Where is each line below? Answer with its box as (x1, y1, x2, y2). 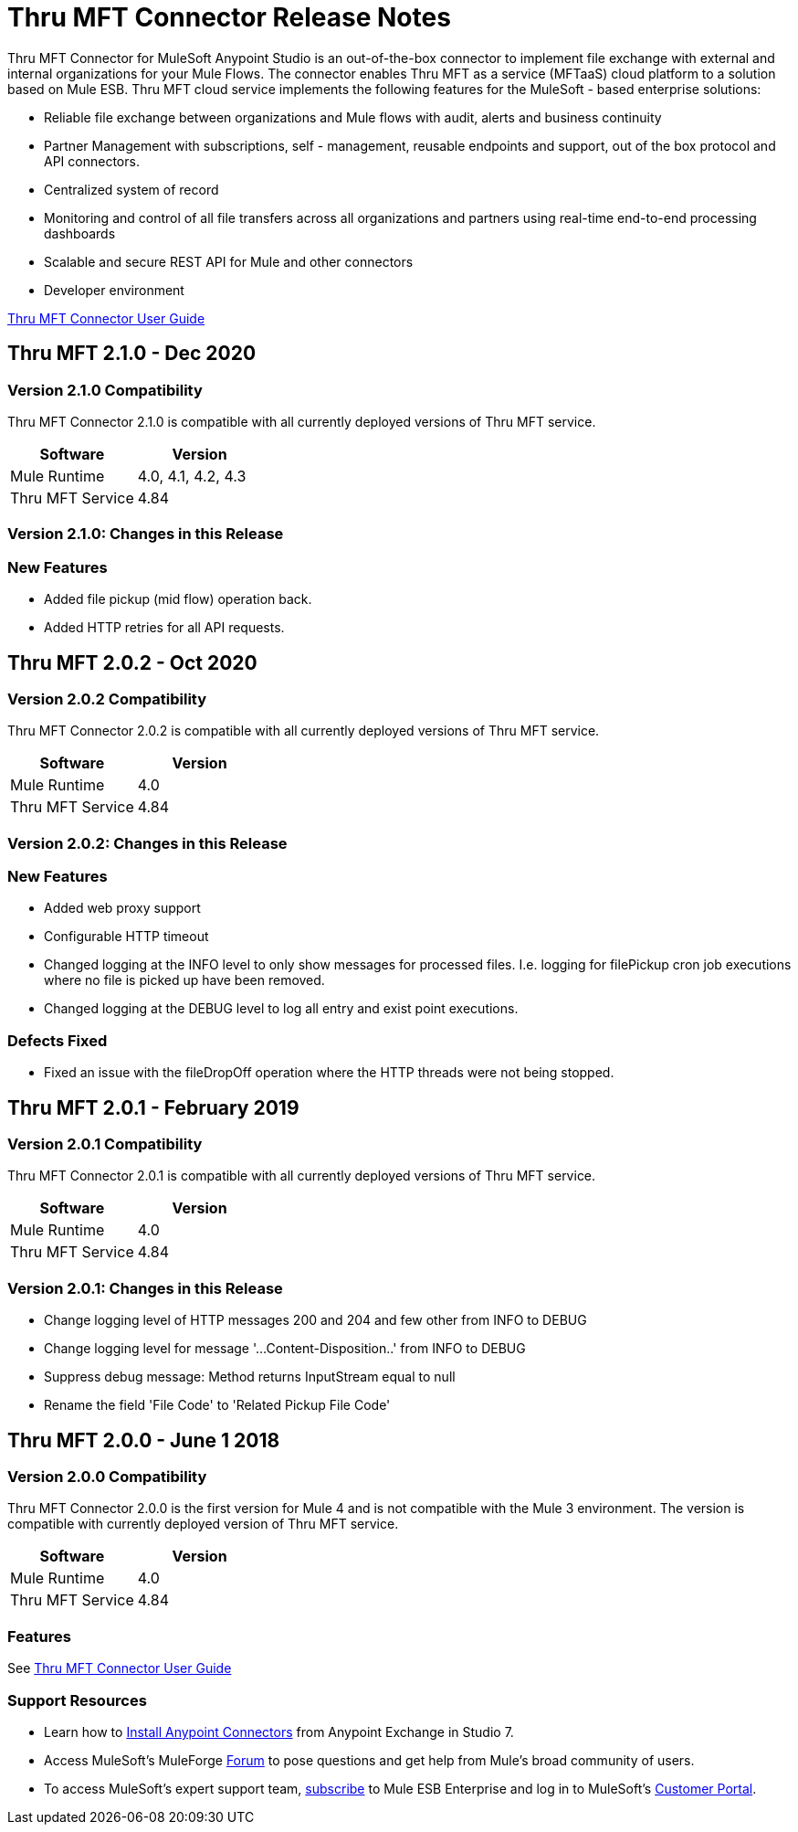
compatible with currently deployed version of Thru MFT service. (7, 1516, 399, 1532)
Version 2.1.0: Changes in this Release (7, 524, 284, 544)
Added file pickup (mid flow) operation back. (44, 591, 312, 608)
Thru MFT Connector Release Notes (7, 2, 451, 33)
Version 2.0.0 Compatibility (7, 1467, 207, 1486)
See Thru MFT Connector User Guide (7, 1660, 232, 1677)
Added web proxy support (44, 900, 201, 916)
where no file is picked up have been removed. (44, 972, 325, 989)
